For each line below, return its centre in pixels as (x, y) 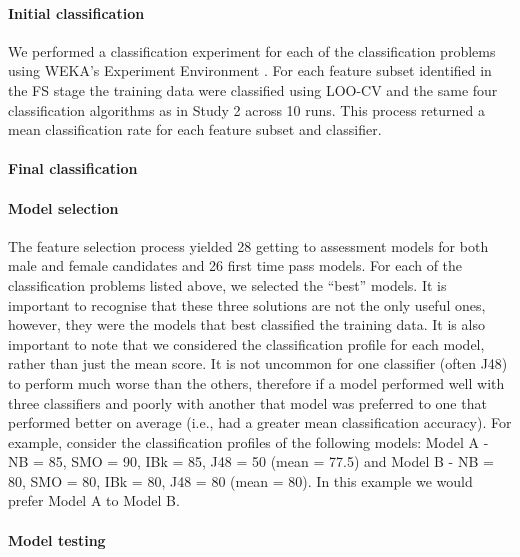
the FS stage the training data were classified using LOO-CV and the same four (253, 89)
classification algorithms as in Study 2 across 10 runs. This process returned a (246, 109)
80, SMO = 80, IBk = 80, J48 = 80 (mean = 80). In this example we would (240, 480)
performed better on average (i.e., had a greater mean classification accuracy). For (260, 422)
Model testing (57, 539)
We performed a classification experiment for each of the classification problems (252, 50)
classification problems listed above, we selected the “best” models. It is (227, 284)
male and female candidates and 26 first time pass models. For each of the (235, 265)
